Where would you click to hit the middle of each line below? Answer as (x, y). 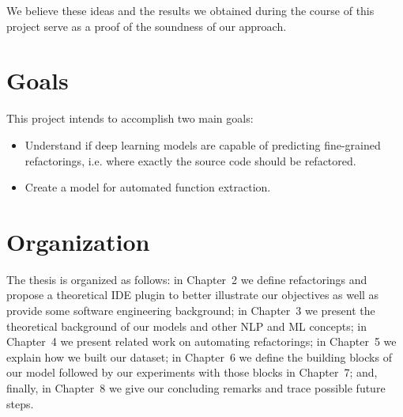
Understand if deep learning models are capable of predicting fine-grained (203, 144)
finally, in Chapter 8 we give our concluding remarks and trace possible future (196, 387)
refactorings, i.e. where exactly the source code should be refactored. (190, 160)
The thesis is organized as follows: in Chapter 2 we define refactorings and (187, 279)
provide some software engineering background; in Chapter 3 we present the (191, 310)
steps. (20, 403)
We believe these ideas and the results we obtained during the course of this (190, 10)
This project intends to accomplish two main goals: (130, 118)
